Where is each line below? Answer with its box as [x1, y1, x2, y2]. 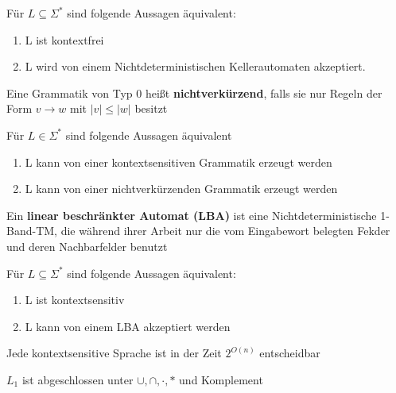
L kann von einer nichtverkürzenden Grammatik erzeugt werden [25, 180, 338, 197]
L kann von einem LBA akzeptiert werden [25, 318, 231, 334]
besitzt [134, 100, 168, 117]
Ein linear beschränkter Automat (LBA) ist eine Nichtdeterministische [6, 206, 377, 223]
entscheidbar [259, 345, 320, 361]
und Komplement [179, 371, 263, 387]
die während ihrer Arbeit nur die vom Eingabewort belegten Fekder [60, 222, 390, 239]
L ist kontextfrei [25, 31, 104, 48]
